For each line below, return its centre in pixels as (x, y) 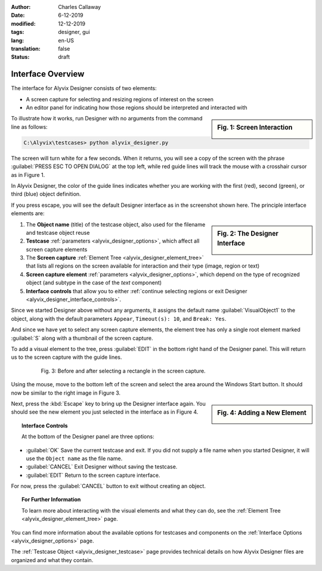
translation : (26, 48)
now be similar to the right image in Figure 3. (66, 393)
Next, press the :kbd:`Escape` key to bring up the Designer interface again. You (108, 404)
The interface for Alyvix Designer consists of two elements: (84, 88)
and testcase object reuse (58, 232)
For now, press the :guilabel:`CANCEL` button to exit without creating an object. (108, 486)
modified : (23, 23)
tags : (18, 32)
